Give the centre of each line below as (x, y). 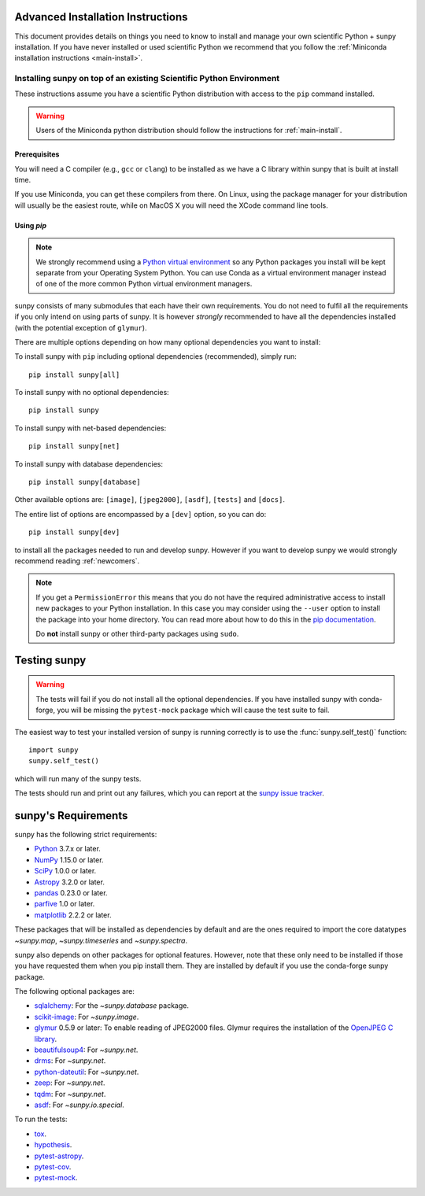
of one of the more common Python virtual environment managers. (144, 284)
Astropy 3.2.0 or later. (70, 882)
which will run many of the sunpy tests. (78, 778)
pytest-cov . (53, 1166)
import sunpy (54, 750)
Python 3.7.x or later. (68, 849)
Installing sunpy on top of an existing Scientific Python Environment (147, 79)
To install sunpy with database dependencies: (89, 463)
